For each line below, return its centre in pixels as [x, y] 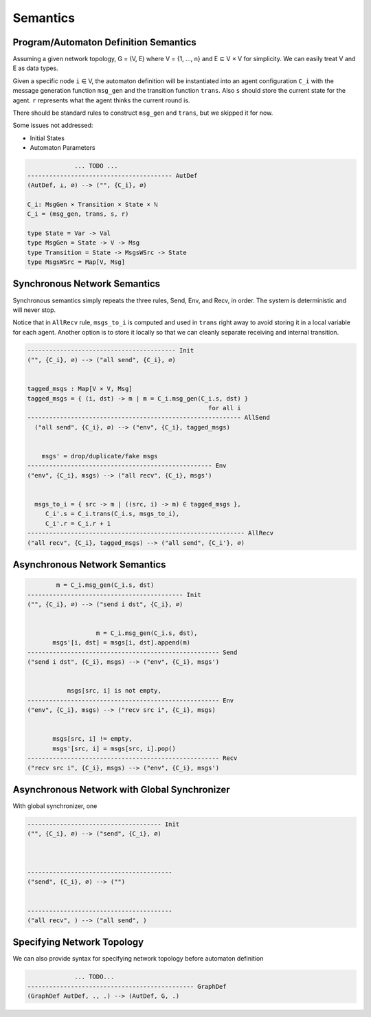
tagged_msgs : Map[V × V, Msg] [80, 389]
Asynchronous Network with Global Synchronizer [121, 789]
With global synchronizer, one [55, 806]
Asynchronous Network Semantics [89, 565]
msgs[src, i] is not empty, [114, 691]
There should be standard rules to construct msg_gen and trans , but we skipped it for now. [143, 113]
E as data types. [35, 68]
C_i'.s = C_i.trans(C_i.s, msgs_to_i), [112, 514]
